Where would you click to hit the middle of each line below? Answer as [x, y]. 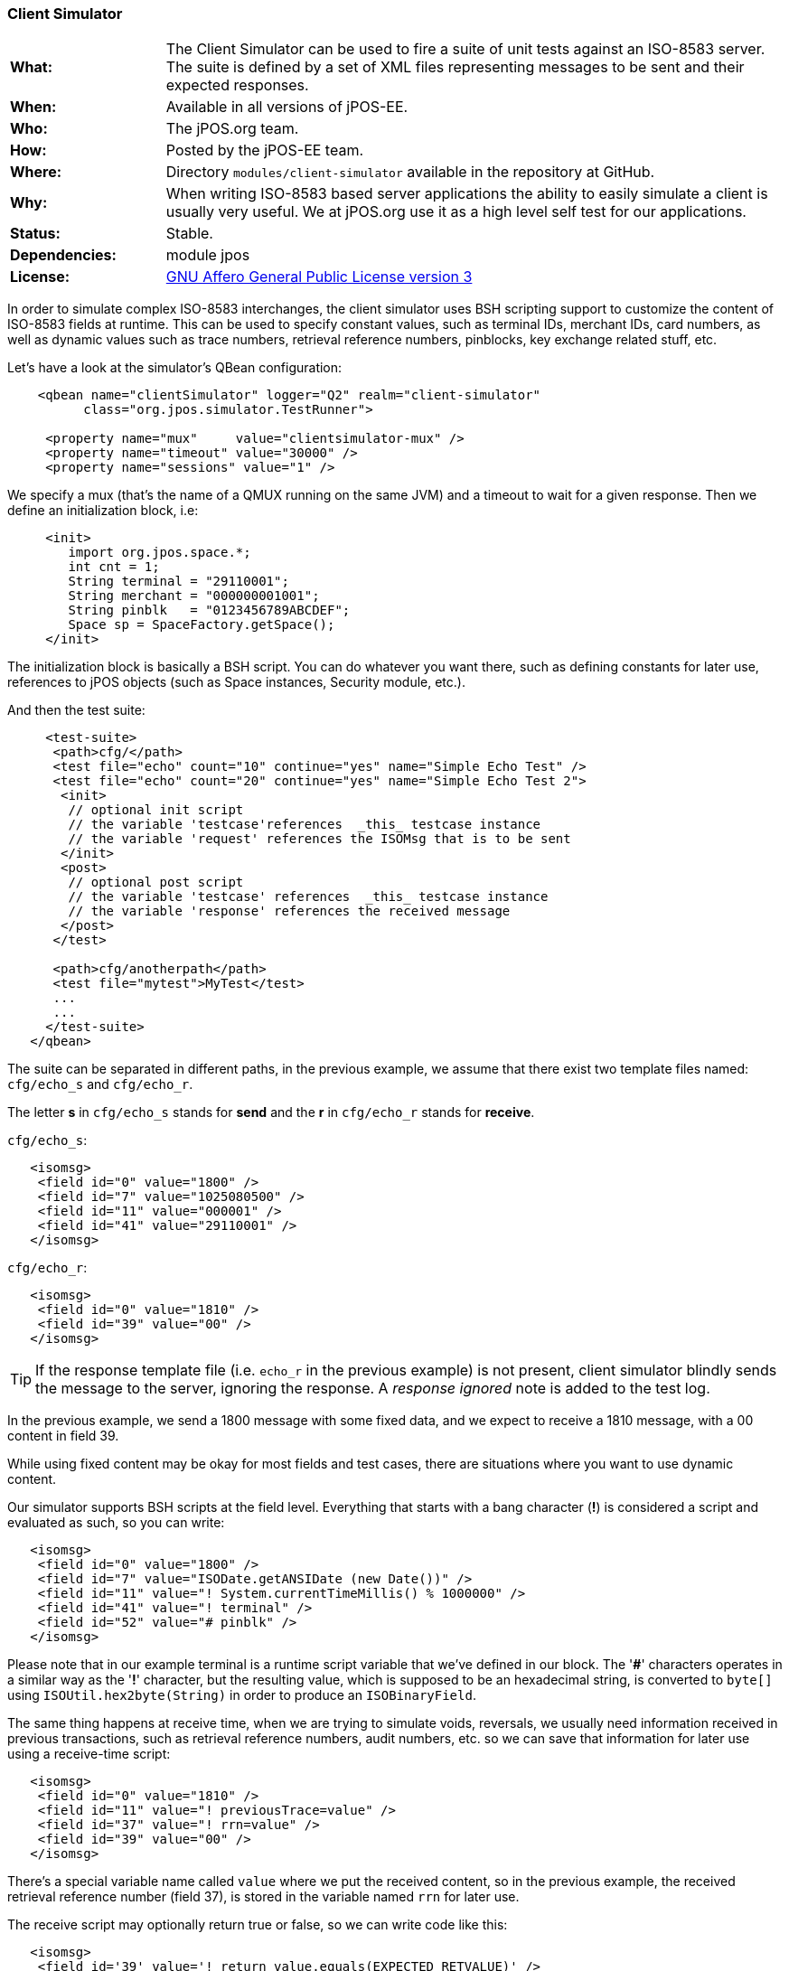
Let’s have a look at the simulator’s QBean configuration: [175, 368]
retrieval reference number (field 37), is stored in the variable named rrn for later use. [263, 1897]
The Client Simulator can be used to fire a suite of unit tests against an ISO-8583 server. [465, 49]
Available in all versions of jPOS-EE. [287, 107]
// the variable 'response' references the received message [289, 911]
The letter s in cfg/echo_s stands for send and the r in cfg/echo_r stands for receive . [271, 1112]
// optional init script [156, 810]
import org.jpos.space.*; [160, 553]
